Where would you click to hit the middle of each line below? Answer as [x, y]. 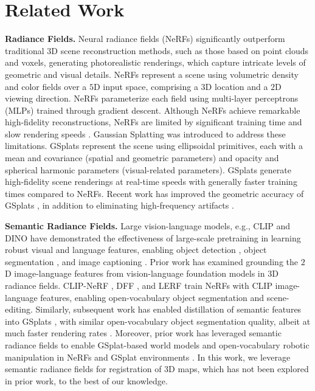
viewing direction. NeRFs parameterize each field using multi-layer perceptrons [152, 98]
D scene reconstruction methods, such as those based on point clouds [180, 50]
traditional [25, 50]
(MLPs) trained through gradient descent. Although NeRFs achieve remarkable [153, 110]
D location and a [237, 86]
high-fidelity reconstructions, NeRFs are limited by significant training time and [154, 122]
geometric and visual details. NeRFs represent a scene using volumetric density [152, 74]
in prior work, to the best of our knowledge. [86, 380]
